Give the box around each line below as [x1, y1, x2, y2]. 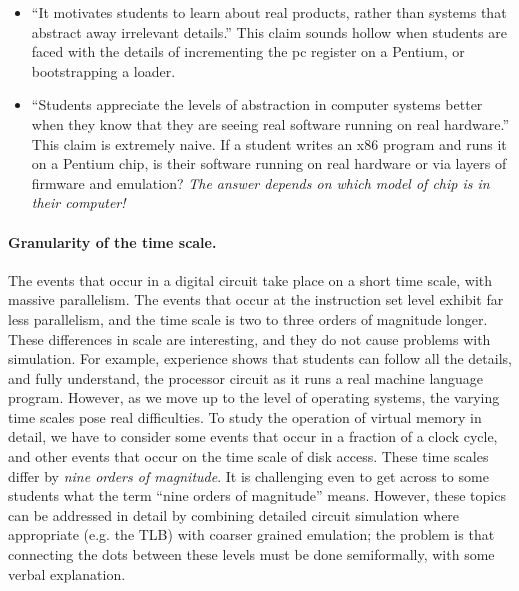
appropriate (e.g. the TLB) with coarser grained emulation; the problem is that [8, 524, 495, 545]
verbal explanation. [8, 563, 126, 584]
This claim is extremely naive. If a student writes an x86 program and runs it [31, 133, 507, 154]
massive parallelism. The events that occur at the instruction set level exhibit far [8, 289, 504, 310]
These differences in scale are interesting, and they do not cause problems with [8, 328, 491, 349]
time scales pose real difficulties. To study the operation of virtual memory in [8, 406, 482, 427]
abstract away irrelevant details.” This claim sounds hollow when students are [31, 21, 507, 42]
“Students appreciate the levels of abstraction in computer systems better [31, 94, 483, 115]
